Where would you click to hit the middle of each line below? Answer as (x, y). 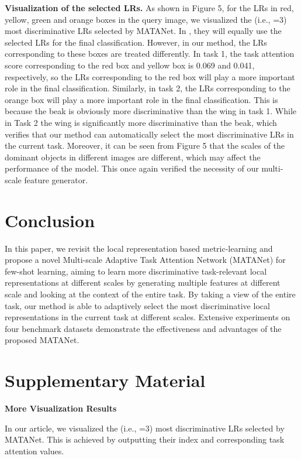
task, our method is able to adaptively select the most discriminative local (137, 305)
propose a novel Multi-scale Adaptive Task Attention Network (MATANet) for (145, 260)
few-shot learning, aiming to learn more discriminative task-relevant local (136, 271)
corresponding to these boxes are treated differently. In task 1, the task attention (150, 54)
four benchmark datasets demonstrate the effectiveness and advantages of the (143, 328)
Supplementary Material (105, 380)
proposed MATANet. (42, 340)
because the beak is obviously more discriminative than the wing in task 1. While (151, 111)
